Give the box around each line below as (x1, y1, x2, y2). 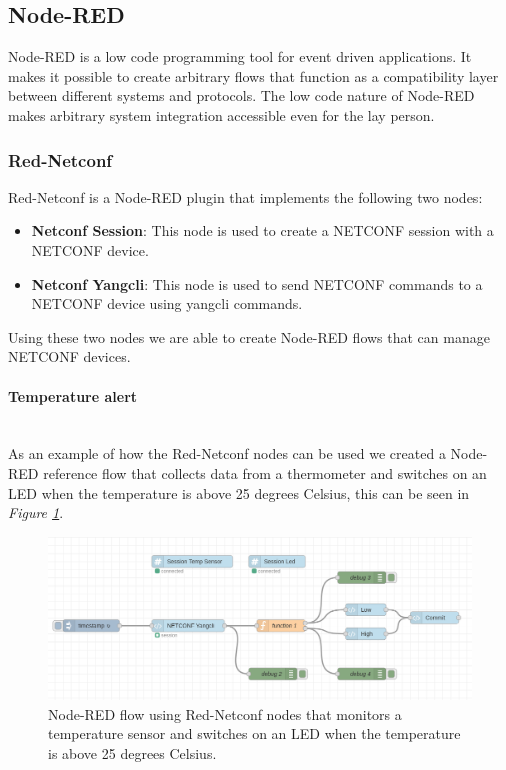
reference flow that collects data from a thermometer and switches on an (43, 462, 487, 483)
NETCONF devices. (8, 346, 131, 367)
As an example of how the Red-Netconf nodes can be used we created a (8, 443, 446, 464)
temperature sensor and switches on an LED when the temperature (48, 723, 461, 744)
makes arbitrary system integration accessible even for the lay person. (8, 104, 435, 125)
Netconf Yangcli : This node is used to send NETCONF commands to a (31, 273, 483, 294)
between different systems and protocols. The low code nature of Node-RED (8, 85, 475, 106)
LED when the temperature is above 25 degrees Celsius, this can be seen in (8, 482, 470, 503)
